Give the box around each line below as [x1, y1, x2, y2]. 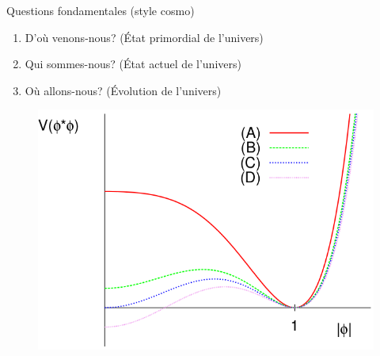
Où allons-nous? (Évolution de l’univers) [25, 82, 222, 98]
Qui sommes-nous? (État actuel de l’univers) [25, 56, 241, 72]
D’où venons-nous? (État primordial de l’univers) [25, 29, 264, 45]
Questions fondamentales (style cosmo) [6, 2, 195, 18]
